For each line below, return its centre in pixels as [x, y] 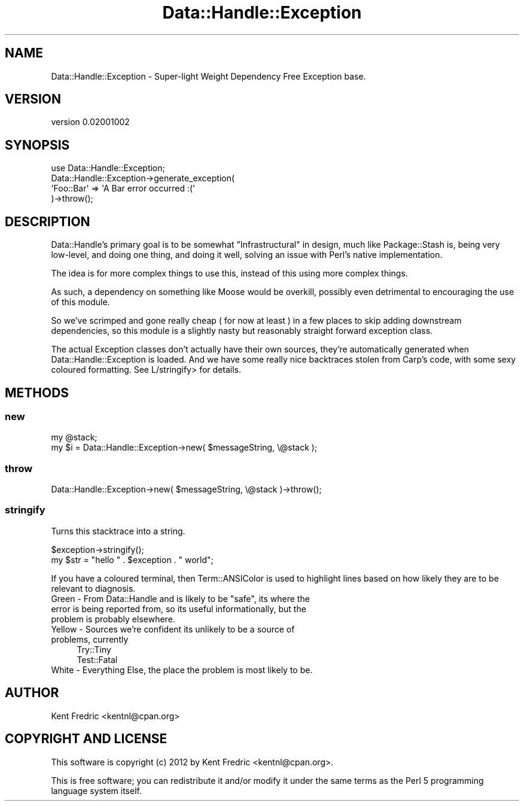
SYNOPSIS [37, 145]
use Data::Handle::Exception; [108, 168]
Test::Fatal [97, 659]
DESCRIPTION [48, 221]
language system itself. [96, 790]
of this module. [80, 302]
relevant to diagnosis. [93, 588]
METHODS [37, 393]
